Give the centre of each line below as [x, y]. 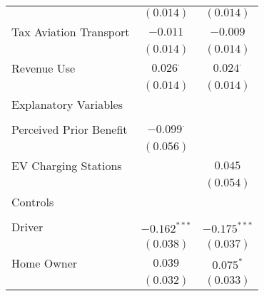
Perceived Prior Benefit [70, 129]
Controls [33, 202]
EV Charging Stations [67, 165]
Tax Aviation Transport [71, 32]
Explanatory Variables [67, 104]
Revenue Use [44, 68]
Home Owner [45, 263]
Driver [27, 227]
